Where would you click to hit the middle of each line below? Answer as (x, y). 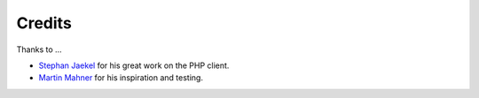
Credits (44, 23)
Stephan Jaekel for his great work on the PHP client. (134, 65)
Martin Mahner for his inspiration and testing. (121, 78)
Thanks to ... (39, 49)
